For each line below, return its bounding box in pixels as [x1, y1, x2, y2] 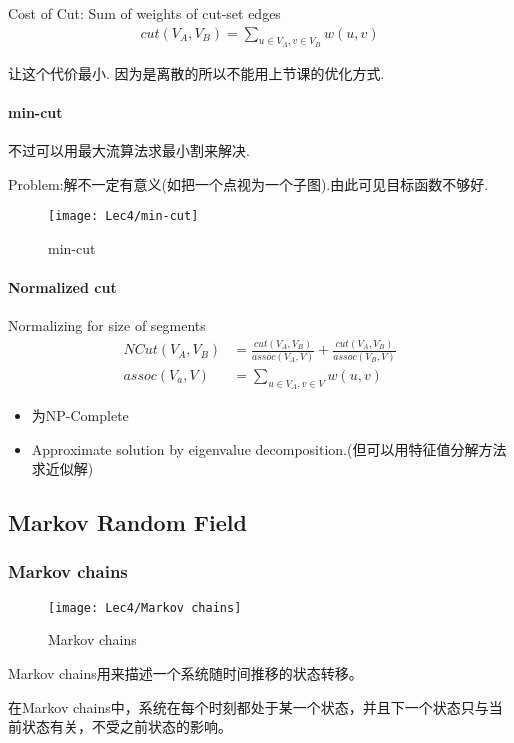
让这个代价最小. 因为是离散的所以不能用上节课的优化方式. [8, 62, 385, 83]
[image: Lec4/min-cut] [48, 209, 199, 224]
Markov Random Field [8, 507, 247, 538]
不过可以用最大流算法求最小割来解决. [8, 140, 250, 161]
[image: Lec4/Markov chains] [48, 600, 242, 615]
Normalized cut [8, 277, 117, 298]
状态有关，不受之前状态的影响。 [21, 716, 232, 737]
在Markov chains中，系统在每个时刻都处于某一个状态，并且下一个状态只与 [8, 696, 489, 717]
